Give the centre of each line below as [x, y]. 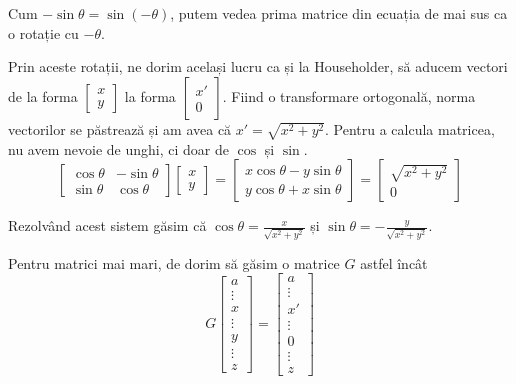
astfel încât [394, 262]
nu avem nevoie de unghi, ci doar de [118, 148]
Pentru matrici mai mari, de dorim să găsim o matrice [174, 262]
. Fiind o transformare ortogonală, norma [349, 95]
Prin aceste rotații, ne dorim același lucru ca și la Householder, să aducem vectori [258, 66]
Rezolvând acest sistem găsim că [107, 225]
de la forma [43, 95]
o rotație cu [43, 32]
